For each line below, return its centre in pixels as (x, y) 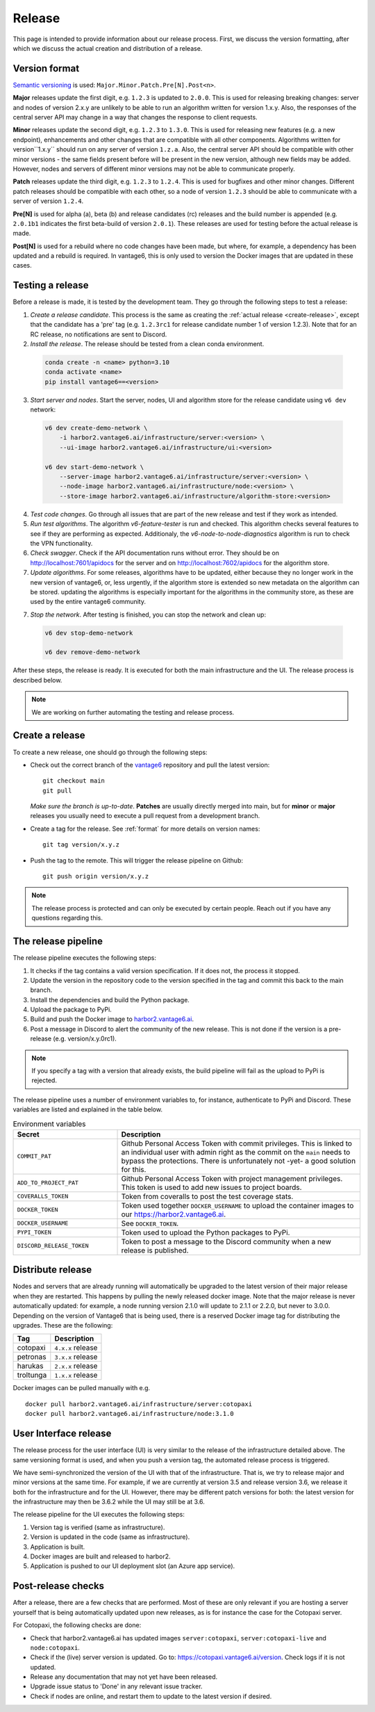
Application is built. (58, 1547)
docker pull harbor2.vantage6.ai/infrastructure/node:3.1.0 (130, 1414)
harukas (30, 1366)
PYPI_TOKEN (34, 1233)
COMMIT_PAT (34, 1156)
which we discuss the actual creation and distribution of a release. (108, 48)
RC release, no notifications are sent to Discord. (99, 334)
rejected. (44, 1080)
